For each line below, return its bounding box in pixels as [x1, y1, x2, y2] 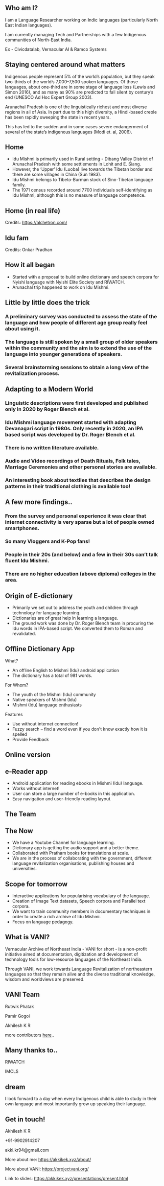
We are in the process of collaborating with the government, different [12, 855, 152, 861]
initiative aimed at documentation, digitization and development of [5, 951, 139, 957]
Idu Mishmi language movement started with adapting [5, 419, 137, 426]
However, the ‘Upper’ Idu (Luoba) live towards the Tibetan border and [12, 166, 153, 172]
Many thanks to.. [5, 1046, 58, 1054]
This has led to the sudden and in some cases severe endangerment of [5, 123, 149, 129]
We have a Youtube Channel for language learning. [12, 839, 115, 846]
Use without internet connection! [12, 721, 79, 726]
